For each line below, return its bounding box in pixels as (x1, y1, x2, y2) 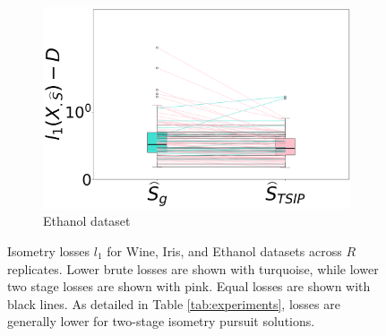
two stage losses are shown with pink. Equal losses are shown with (7, 277, 371, 296)
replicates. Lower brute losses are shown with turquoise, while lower (7, 259, 379, 278)
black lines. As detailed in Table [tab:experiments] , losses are (7, 294, 340, 313)
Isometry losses (7, 241, 90, 260)
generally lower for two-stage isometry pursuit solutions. (7, 312, 315, 331)
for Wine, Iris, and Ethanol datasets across (107, 241, 342, 260)
